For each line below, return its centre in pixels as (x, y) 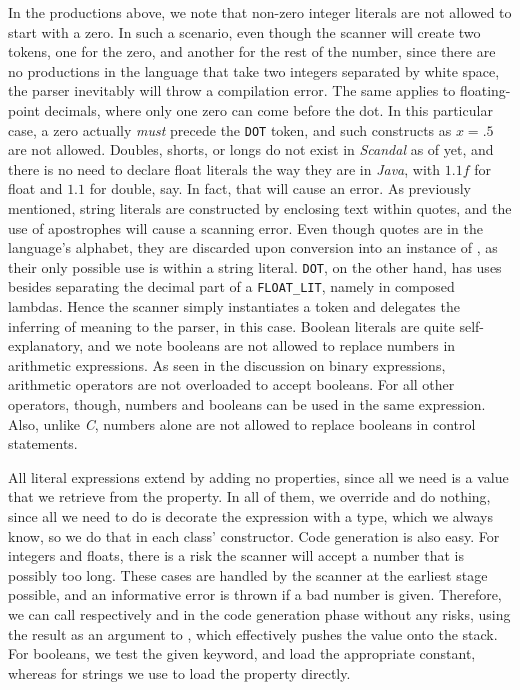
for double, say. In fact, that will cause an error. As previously (280, 188)
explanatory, (46, 345)
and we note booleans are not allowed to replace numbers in (271, 345)
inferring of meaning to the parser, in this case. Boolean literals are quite (231, 325)
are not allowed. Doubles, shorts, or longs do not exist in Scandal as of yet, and (251, 149)
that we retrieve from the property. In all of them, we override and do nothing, (249, 496)
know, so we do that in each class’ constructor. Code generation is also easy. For (254, 535)
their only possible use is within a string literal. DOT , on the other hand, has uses (255, 266)
